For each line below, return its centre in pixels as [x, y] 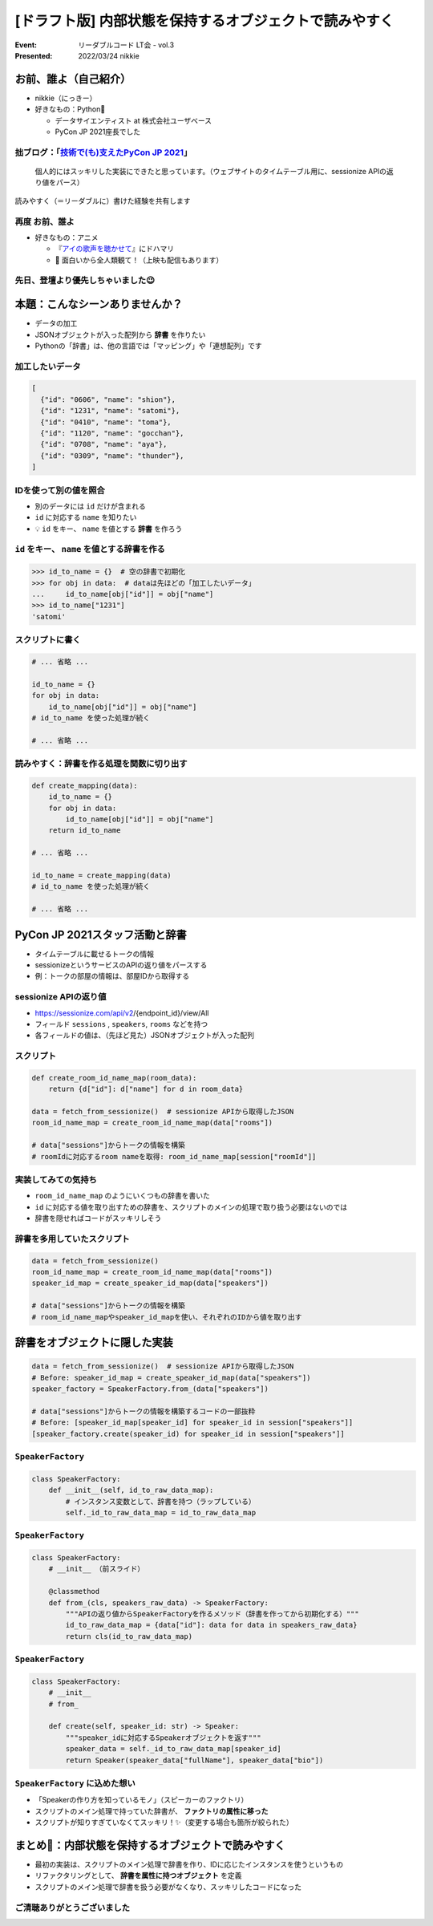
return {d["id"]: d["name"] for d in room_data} [146, 1089]
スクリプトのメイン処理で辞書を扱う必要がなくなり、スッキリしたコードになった [168, 1887]
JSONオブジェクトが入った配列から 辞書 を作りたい [120, 335]
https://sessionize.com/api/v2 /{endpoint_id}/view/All [122, 1013]
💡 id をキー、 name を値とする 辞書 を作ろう [109, 529]
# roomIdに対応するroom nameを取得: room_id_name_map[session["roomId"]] [174, 1156]
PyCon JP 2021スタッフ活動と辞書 [101, 935]
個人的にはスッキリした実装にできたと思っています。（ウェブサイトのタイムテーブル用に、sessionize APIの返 [214, 171]
